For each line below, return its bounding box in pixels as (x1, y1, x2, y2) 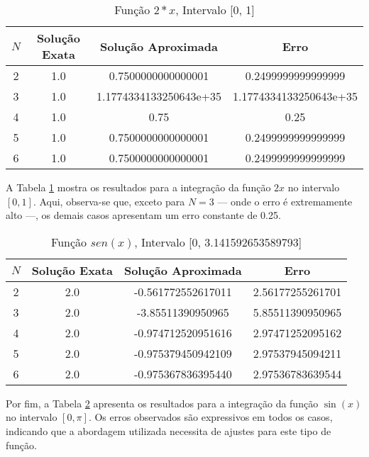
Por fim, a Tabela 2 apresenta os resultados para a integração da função (6, 395, 319, 410)
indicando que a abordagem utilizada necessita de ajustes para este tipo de (6, 423, 331, 438)
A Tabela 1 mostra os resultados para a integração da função (6, 180, 271, 194)
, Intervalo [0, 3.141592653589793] (134, 233, 302, 250)
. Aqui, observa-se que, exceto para (33, 193, 185, 208)
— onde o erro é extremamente (217, 193, 353, 208)
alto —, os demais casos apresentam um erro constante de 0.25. (6, 208, 281, 222)
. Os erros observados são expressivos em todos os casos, (88, 410, 333, 424)
